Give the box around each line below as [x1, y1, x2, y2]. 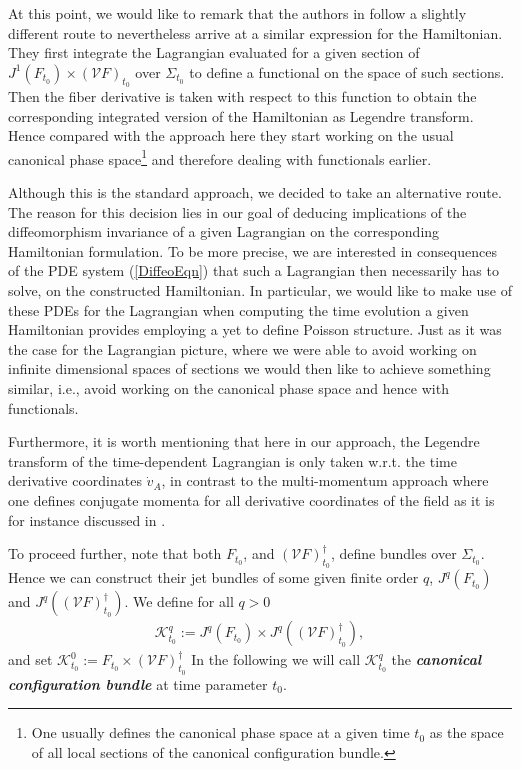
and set [8, 649, 53, 670]
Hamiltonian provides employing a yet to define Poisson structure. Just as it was [8, 319, 502, 340]
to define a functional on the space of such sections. [189, 61, 505, 82]
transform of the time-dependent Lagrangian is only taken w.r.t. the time [8, 450, 457, 471]
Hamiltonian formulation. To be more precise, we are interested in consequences [8, 240, 497, 261]
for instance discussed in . [8, 509, 166, 530]
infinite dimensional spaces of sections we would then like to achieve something [8, 358, 491, 379]
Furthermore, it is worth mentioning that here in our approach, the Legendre [8, 431, 480, 452]
